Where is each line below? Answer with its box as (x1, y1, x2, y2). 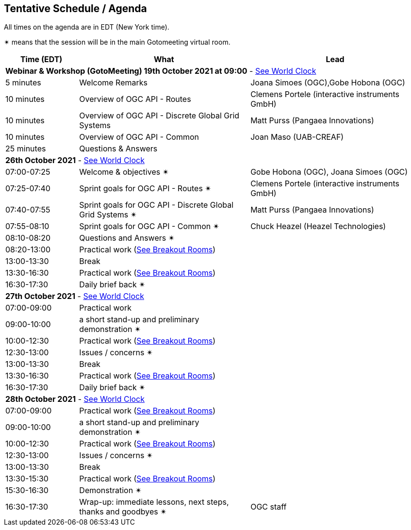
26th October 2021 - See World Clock (5, 155, 145, 166)
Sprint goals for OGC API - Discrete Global (79, 200, 234, 210)
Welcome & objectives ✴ (79, 167, 169, 177)
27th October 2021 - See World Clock (5, 291, 144, 301)
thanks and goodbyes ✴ (79, 507, 167, 517)
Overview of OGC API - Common (79, 132, 199, 142)
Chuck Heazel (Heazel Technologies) (250, 221, 386, 232)
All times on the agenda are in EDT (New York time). (4, 23, 169, 32)
